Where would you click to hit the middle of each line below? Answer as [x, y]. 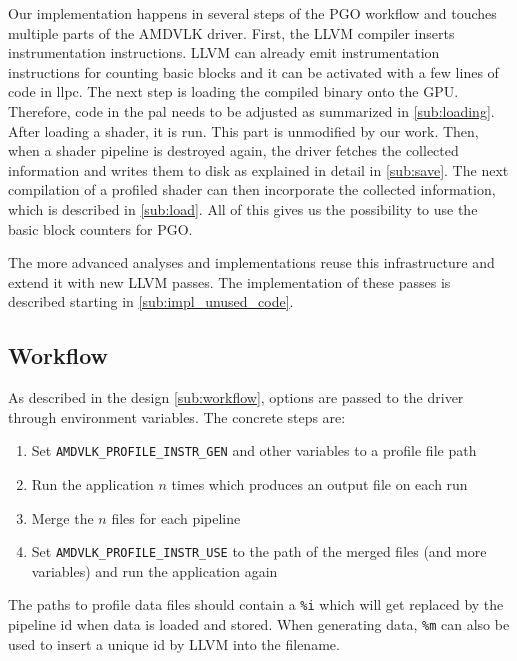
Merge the [62, 517]
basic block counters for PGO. [100, 228]
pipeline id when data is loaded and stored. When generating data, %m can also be [259, 624]
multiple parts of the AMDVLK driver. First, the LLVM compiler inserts [231, 32]
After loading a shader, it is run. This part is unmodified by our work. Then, [243, 130]
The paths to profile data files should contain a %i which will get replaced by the [256, 604]
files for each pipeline [176, 517]
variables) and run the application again [154, 570]
